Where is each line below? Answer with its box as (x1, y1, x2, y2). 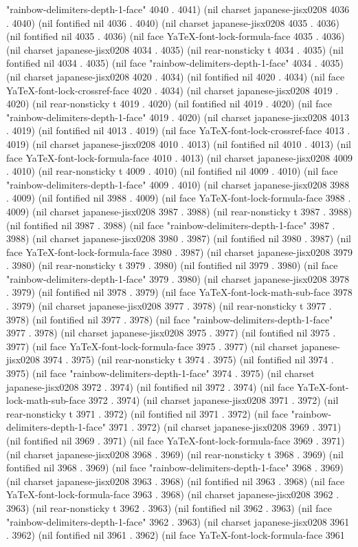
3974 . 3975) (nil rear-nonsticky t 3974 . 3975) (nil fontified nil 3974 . (43, 352, 334, 367)
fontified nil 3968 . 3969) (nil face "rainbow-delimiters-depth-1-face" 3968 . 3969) (6, 460, 344, 475)
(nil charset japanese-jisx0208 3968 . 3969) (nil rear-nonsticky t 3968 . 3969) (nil (6, 447, 344, 461)
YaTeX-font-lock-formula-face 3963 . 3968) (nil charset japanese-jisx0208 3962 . (6, 487, 339, 502)
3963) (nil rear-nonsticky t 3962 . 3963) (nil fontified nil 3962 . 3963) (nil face (6, 500, 332, 515)
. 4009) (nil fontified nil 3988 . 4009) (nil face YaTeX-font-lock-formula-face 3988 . (6, 191, 351, 205)
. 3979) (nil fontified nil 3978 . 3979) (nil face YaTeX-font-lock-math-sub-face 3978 (6, 285, 353, 299)
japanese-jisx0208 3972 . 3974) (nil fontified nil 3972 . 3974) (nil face (6, 379, 294, 394)
